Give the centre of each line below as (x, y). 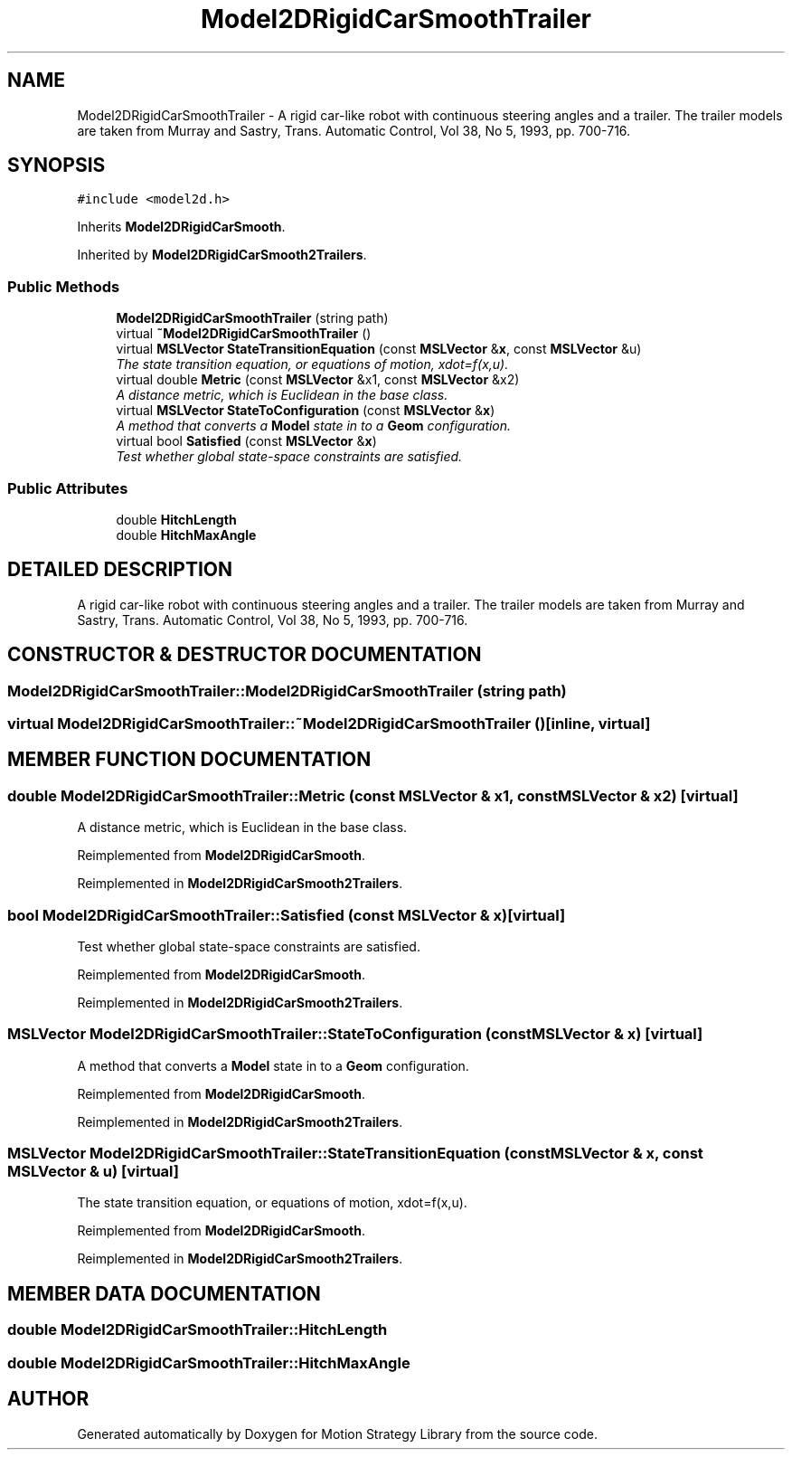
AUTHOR (48, 1399)
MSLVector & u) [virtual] (93, 1172)
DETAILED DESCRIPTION (120, 570)
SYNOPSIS (57, 166)
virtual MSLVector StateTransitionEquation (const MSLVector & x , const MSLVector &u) (379, 349)
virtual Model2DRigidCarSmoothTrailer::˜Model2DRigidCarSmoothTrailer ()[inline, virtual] (329, 724)
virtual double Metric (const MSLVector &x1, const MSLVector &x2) (318, 380)
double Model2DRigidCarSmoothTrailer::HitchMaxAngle (209, 1362)
